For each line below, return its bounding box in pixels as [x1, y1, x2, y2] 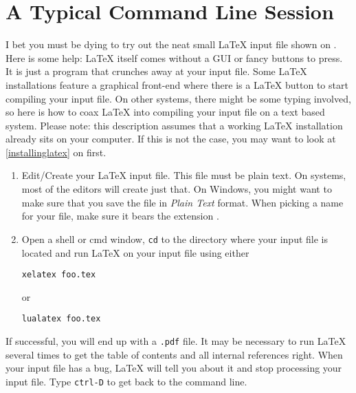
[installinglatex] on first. [5, 145, 107, 159]
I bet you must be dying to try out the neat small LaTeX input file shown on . [5, 37, 337, 52]
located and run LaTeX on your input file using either [21, 245, 249, 259]
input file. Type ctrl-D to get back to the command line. [5, 374, 247, 388]
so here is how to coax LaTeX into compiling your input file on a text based [5, 105, 325, 119]
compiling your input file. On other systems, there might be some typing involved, [5, 91, 351, 105]
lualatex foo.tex [21, 314, 101, 324]
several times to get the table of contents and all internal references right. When [5, 347, 343, 361]
